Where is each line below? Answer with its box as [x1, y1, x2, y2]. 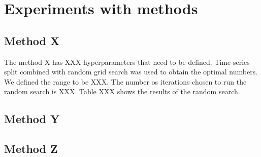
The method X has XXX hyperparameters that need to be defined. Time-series [4, 56, 250, 67]
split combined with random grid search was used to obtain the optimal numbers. [4, 66, 258, 77]
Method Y [4, 111, 60, 127]
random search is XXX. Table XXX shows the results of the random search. [4, 86, 240, 97]
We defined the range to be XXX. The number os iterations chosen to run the [4, 76, 247, 87]
